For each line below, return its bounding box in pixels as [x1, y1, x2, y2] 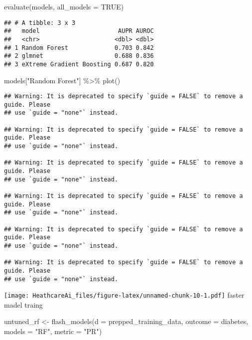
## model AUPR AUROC [4, 27, 154, 35]
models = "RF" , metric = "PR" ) [4, 326, 102, 337]
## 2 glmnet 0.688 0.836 [4, 52, 154, 60]
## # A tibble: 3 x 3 [4, 19, 76, 26]
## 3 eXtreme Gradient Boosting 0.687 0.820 [4, 60, 154, 68]
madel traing [4, 299, 43, 310]
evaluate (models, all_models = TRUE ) [4, 1, 124, 11]
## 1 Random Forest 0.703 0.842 [4, 44, 154, 51]
